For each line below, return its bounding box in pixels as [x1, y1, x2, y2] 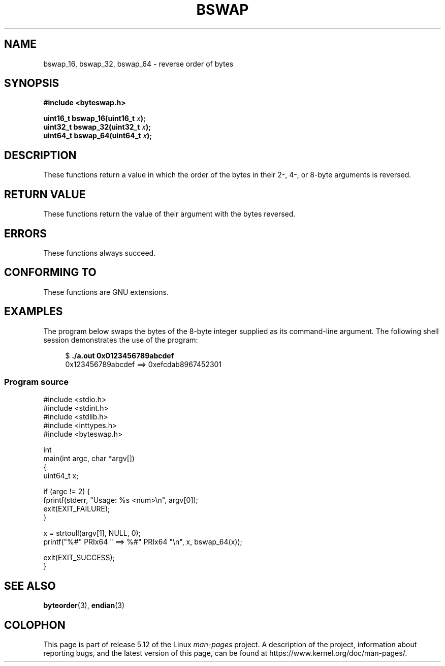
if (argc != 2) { [43, 487, 90, 496]
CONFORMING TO [4, 266, 97, 279]
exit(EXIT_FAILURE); [43, 504, 110, 513]
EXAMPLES [4, 305, 63, 318]
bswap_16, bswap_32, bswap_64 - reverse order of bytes [43, 59, 234, 68]
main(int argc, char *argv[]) [43, 454, 135, 463]
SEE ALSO [4, 579, 56, 592]
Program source [4, 377, 69, 387]
